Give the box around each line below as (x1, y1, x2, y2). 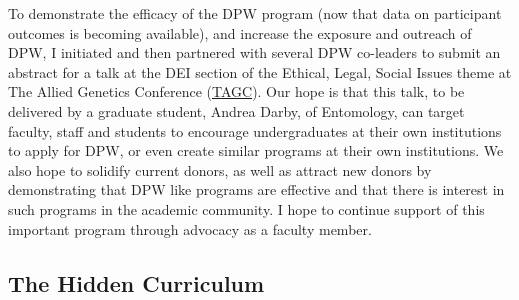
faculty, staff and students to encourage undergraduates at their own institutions (8, 120, 502, 141)
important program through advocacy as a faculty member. (8, 218, 372, 239)
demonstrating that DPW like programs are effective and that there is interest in (8, 179, 505, 200)
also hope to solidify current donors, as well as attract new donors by (8, 159, 432, 180)
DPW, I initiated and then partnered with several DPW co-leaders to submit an (8, 42, 501, 63)
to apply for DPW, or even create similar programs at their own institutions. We (8, 140, 504, 161)
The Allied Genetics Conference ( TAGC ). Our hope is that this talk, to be (8, 81, 465, 102)
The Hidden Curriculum (8, 267, 265, 298)
